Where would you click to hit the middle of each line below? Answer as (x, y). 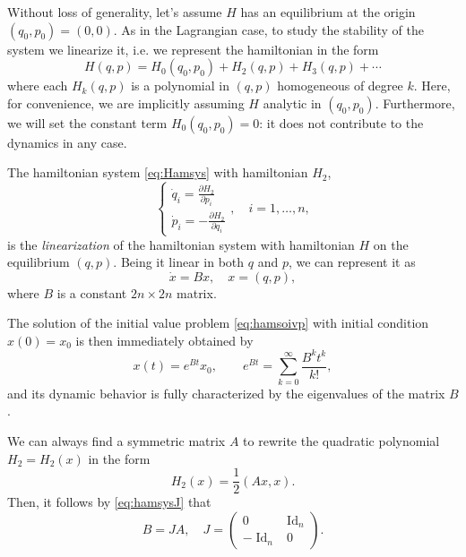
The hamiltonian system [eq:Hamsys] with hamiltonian (158, 172)
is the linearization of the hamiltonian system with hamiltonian (181, 244)
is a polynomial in (180, 86)
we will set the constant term (87, 122)
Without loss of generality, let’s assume (115, 12)
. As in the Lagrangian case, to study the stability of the (268, 29)
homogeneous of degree (340, 86)
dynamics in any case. (67, 142)
